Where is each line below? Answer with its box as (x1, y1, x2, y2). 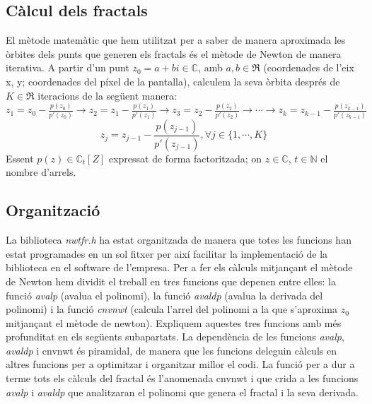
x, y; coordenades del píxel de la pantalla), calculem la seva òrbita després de (6, 73, 340, 88)
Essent (6, 150, 34, 165)
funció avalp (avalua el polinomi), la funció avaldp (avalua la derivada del (6, 287, 323, 302)
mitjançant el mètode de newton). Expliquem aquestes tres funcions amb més (6, 315, 342, 330)
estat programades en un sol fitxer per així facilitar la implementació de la (6, 246, 328, 261)
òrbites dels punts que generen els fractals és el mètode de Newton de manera (6, 46, 342, 61)
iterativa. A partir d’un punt (6, 60, 129, 75)
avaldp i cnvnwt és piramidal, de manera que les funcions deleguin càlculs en (6, 343, 337, 357)
